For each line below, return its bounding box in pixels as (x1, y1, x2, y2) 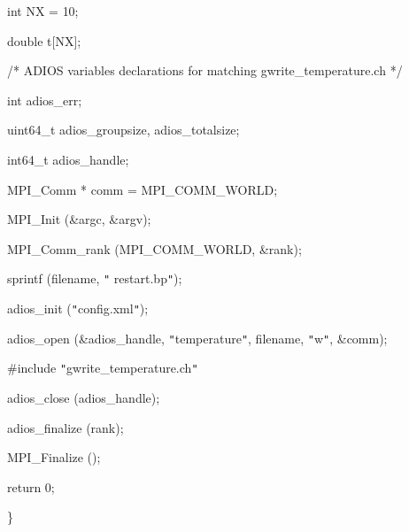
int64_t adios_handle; (7, 150, 129, 168)
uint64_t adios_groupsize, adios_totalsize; (7, 120, 240, 139)
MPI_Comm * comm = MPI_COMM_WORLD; (7, 180, 278, 198)
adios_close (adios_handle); (7, 388, 160, 406)
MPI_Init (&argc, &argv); (7, 210, 151, 228)
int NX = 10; (7, 2, 79, 19)
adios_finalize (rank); (7, 418, 124, 436)
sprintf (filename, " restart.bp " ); (7, 269, 182, 288)
